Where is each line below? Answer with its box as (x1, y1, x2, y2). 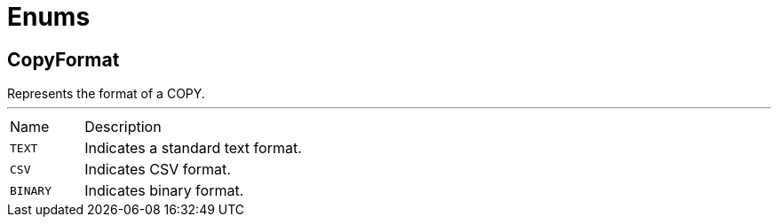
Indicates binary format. (84, 182, 244, 200)
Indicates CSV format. (84, 160, 231, 179)
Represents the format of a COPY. (7, 86, 205, 102)
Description (84, 118, 162, 136)
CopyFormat (7, 48, 120, 71)
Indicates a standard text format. (84, 139, 302, 158)
